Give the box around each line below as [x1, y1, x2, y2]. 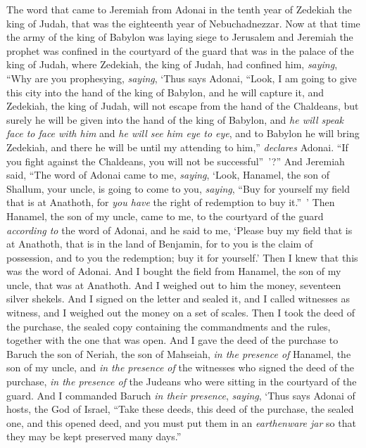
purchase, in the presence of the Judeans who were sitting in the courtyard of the [6, 374, 357, 389]
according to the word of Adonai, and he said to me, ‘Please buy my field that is [6, 222, 353, 237]
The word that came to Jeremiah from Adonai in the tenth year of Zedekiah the [6, 2, 352, 16]
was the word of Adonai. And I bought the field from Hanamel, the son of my [6, 264, 341, 279]
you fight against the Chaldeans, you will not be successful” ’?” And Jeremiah [6, 153, 345, 168]
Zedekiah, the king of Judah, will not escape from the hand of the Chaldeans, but [6, 98, 359, 113]
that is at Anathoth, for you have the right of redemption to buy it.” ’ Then [6, 195, 335, 210]
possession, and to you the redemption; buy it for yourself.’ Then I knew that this [6, 250, 358, 264]
